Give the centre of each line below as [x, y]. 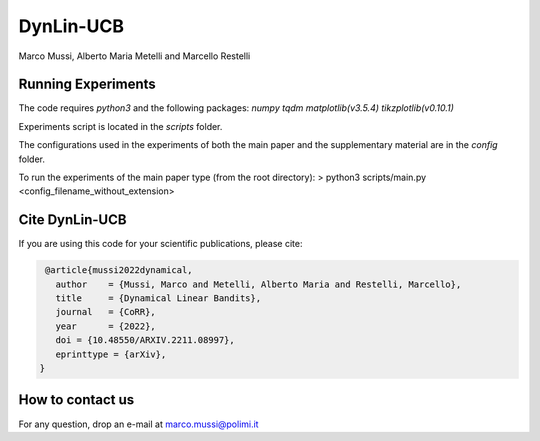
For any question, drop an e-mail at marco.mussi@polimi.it [138, 424]
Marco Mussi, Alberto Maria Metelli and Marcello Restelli [134, 56]
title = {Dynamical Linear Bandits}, [158, 298]
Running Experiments [87, 84]
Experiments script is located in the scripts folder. [120, 126]
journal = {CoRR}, [106, 312]
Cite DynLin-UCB [72, 220]
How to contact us [76, 400]
